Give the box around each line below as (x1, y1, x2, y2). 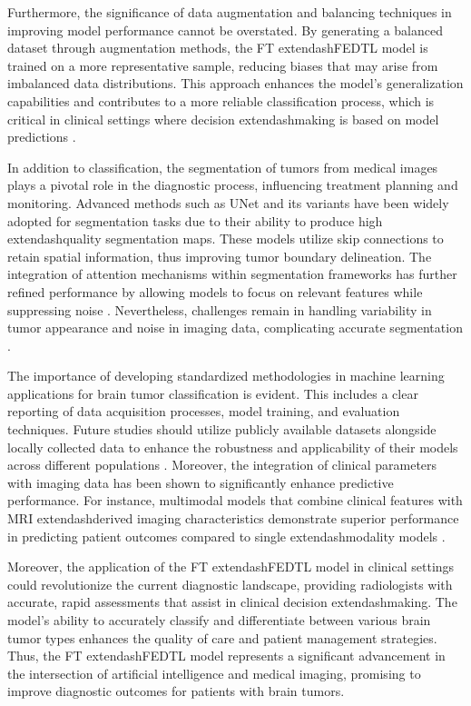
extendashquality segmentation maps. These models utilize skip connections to (7, 229, 444, 248)
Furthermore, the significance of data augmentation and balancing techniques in (7, 3, 452, 21)
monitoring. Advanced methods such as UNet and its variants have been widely (7, 193, 449, 212)
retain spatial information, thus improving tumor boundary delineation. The (7, 246, 432, 265)
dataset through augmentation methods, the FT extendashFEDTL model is (7, 38, 428, 57)
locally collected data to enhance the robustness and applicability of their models (7, 437, 458, 456)
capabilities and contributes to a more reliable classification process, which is (7, 91, 435, 110)
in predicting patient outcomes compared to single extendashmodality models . (7, 526, 446, 545)
